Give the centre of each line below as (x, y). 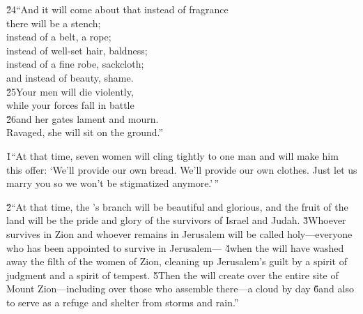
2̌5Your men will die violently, (70, 91)
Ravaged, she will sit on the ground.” (85, 132)
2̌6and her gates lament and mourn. (83, 118)
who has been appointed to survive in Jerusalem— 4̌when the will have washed (175, 247)
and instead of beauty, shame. (70, 77)
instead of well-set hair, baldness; (77, 50)
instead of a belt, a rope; (59, 37)
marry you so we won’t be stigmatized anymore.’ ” (113, 183)
